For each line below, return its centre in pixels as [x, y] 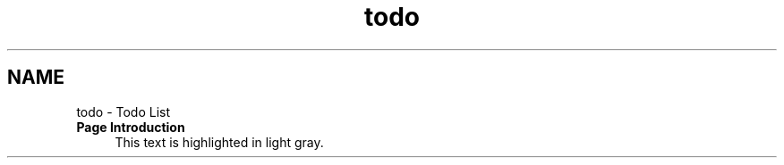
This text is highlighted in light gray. [219, 142]
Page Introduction [131, 127]
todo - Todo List [124, 111]
